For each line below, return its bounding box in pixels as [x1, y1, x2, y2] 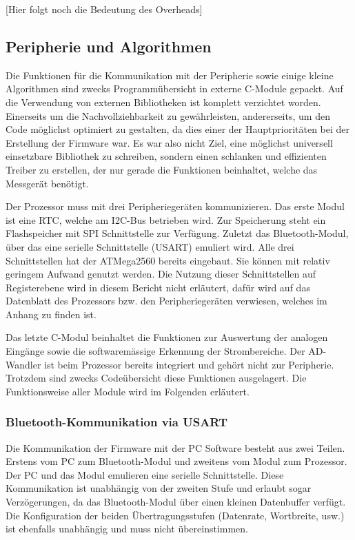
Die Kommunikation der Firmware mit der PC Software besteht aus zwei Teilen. [6, 440, 345, 455]
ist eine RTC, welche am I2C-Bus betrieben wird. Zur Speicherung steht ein [6, 212, 326, 227]
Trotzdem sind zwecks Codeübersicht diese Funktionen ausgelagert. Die [6, 371, 307, 385]
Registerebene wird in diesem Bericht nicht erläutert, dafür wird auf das [6, 280, 310, 294]
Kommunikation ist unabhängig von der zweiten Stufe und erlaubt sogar [6, 481, 312, 495]
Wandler [6, 357, 41, 371]
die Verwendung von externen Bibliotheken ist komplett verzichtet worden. [6, 94, 321, 109]
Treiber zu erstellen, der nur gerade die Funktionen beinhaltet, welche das [6, 162, 318, 176]
